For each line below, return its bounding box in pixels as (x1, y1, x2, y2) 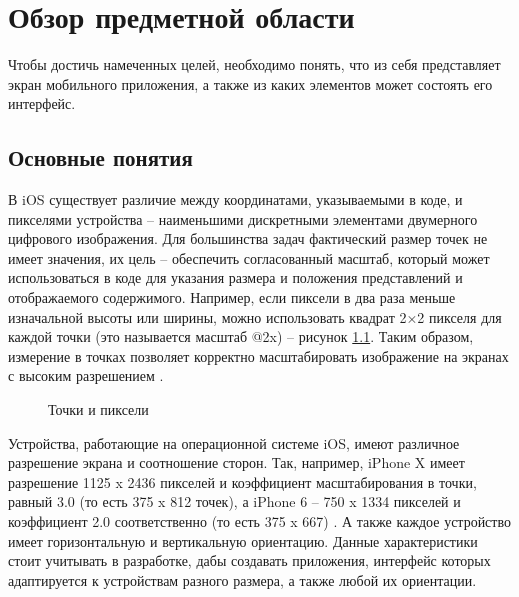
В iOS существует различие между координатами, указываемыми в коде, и (8, 189, 463, 210)
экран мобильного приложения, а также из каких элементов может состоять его (8, 73, 493, 94)
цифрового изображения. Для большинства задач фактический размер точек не (8, 228, 488, 249)
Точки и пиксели (48, 399, 149, 420)
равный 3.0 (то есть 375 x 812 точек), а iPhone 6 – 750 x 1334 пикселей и (8, 491, 461, 512)
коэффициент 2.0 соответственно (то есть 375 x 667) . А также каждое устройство (8, 511, 511, 532)
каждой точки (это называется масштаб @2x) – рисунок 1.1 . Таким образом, (8, 326, 474, 347)
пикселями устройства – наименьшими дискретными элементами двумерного (8, 208, 478, 229)
